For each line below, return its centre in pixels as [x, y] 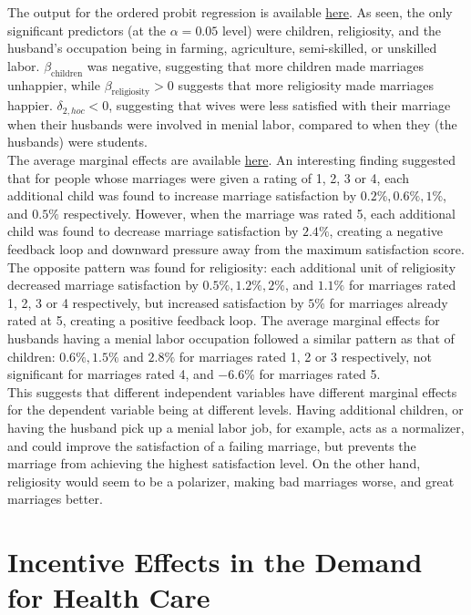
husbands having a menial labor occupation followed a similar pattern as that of [231, 338]
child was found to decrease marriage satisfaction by [153, 231]
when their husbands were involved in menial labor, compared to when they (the [232, 123]
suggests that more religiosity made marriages [306, 84]
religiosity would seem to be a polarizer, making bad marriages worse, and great [231, 481]
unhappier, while [54, 84]
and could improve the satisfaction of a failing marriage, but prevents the [212, 445]
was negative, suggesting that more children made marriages [255, 65]
